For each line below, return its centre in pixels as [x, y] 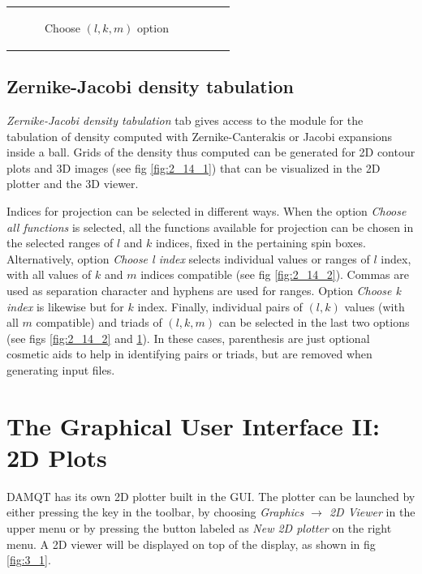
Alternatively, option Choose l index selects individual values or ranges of [188, 258]
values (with [375, 306]
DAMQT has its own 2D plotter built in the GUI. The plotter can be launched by [211, 496]
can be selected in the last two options [314, 322]
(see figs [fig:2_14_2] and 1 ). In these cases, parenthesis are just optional [188, 338]
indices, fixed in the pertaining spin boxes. [261, 243]
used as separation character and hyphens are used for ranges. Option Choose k [204, 290]
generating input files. [61, 369]
